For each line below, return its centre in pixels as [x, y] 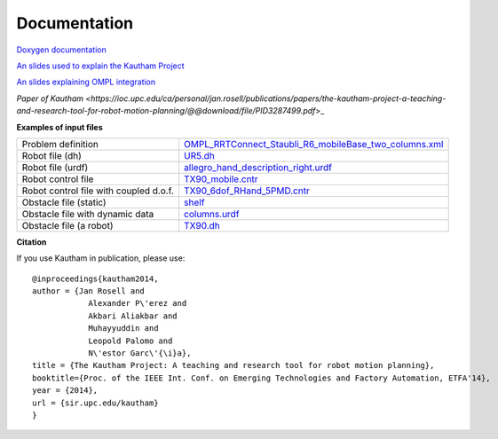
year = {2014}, [65, 391]
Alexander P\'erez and [138, 303]
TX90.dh [202, 225]
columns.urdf [211, 214]
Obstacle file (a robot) [67, 225]
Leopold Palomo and [130, 341]
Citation [32, 242]
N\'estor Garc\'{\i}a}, [140, 353]
